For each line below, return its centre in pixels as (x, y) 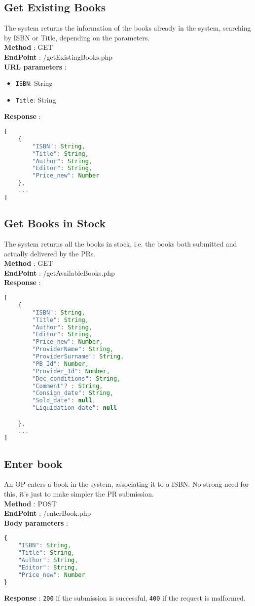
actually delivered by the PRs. (50, 253)
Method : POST (30, 503)
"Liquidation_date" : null (75, 408)
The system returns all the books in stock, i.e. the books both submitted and (121, 244)
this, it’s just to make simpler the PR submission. (79, 494)
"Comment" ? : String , (68, 386)
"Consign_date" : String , (73, 393)
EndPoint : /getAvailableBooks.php (59, 272)
